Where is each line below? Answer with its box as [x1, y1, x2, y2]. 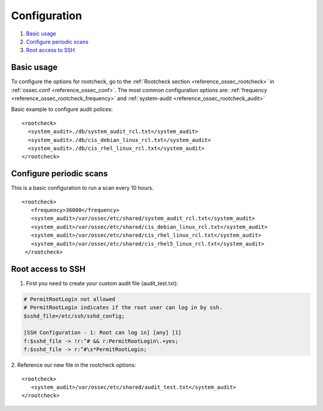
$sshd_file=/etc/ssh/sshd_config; [23, 312, 125, 319]
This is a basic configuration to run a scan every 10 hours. [11, 185, 154, 192]
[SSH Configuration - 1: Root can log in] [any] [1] [23, 330, 182, 336]
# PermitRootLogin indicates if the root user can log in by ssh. [23, 304, 223, 311]
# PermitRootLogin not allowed [23, 295, 116, 303]
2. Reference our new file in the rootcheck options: [11, 361, 136, 368]
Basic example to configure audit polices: [11, 105, 113, 113]
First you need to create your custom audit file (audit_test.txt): [26, 279, 179, 287]
